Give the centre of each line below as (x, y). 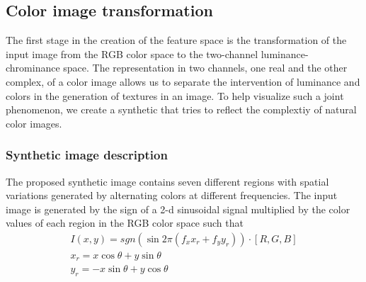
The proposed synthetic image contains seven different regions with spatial (167, 181)
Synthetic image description (87, 155)
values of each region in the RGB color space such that (125, 223)
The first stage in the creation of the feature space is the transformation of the (176, 40)
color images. (34, 123)
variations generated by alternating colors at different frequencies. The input (172, 195)
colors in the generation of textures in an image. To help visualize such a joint (175, 95)
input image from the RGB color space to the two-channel (132, 53)
